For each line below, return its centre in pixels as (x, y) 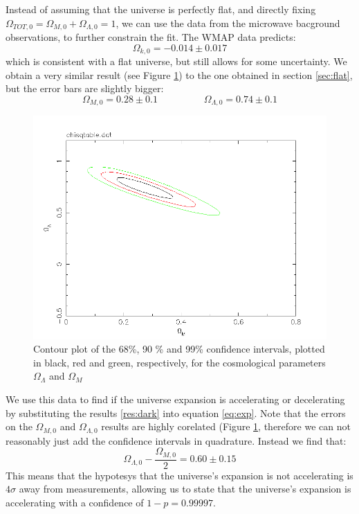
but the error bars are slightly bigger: (85, 88)
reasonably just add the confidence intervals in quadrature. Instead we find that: (176, 440)
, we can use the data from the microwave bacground (228, 23)
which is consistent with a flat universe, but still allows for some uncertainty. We (176, 61)
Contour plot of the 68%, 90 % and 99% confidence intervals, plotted (179, 349)
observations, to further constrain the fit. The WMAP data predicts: (151, 37)
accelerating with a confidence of (75, 502)
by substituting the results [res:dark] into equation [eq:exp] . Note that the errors (176, 413)
